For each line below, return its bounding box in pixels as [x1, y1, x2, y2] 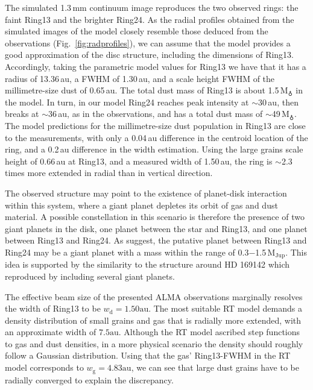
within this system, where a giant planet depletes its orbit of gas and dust [5, 198, 278, 211]
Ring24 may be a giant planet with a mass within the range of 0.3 [5, 245, 249, 258]
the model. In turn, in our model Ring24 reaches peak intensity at [5, 95, 249, 108]
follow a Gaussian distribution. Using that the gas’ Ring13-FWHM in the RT [5, 349, 291, 362]
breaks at [5, 107, 39, 120]
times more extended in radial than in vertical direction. [5, 166, 213, 179]
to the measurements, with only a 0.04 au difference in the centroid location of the [5, 131, 308, 143]
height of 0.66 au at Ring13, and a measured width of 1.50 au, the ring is [5, 154, 273, 167]
